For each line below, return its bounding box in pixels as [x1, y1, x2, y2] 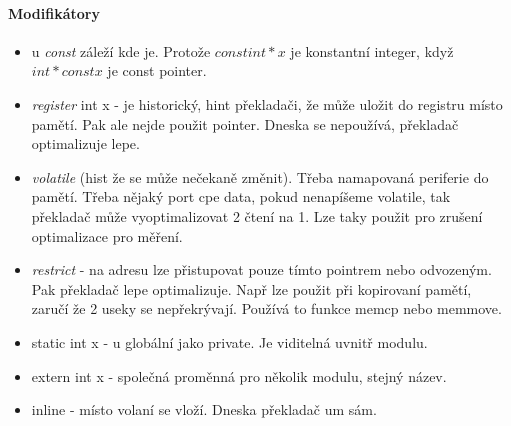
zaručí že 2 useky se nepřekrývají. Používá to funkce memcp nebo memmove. [31, 298, 502, 319]
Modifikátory [8, 2, 100, 23]
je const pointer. [107, 60, 207, 81]
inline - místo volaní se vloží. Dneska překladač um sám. [31, 399, 377, 420]
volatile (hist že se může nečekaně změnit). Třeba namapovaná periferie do [31, 166, 489, 187]
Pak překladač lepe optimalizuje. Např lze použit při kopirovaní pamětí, [31, 278, 472, 299]
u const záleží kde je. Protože [31, 40, 211, 61]
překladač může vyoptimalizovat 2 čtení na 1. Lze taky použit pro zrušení [31, 205, 483, 226]
